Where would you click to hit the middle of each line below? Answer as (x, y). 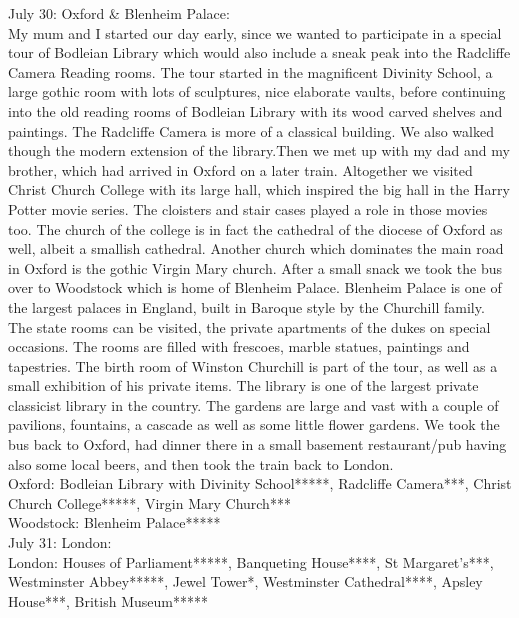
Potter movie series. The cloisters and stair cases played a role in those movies (248, 208)
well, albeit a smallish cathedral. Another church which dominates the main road (256, 248)
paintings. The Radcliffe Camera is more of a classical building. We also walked (251, 130)
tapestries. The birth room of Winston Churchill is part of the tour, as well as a (253, 365)
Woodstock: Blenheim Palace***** (114, 522)
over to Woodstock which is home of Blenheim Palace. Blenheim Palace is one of (255, 287)
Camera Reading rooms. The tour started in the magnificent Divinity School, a (250, 71)
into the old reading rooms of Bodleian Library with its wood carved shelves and (255, 110)
